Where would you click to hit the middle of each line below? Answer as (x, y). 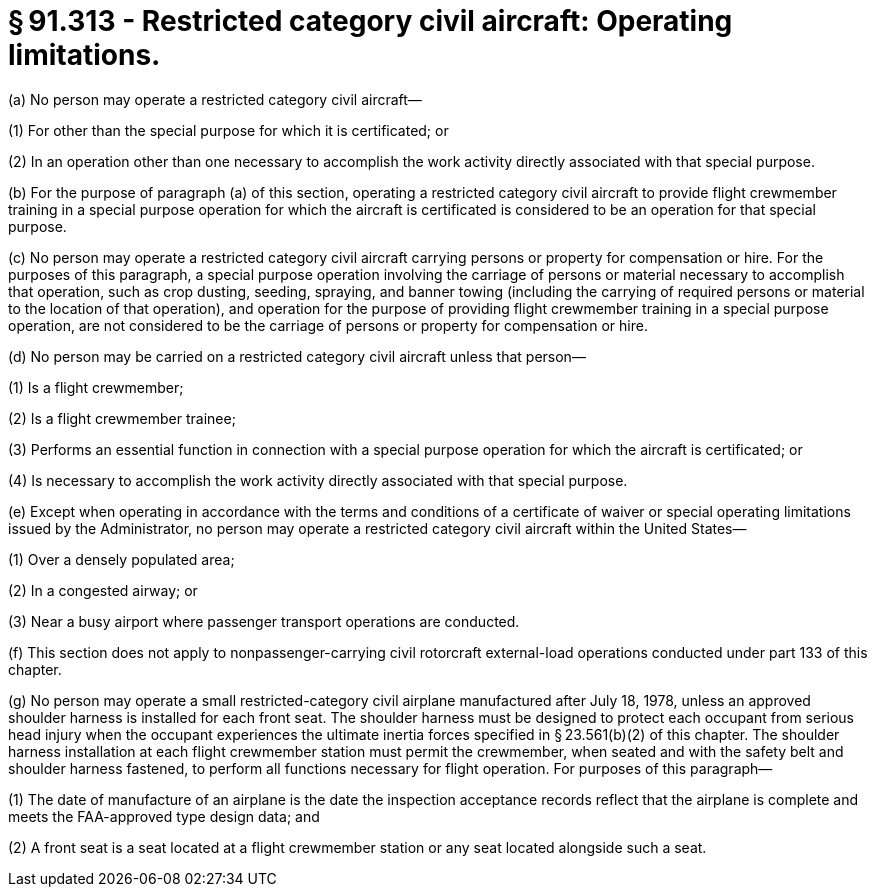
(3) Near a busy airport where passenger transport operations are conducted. (264, 621)
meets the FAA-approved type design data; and (164, 816)
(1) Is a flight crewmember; (96, 387)
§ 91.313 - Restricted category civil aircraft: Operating (370, 21)
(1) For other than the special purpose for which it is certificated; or (228, 130)
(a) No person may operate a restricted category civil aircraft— (215, 99)
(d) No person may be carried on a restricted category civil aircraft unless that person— (297, 356)
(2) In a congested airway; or (103, 590)
